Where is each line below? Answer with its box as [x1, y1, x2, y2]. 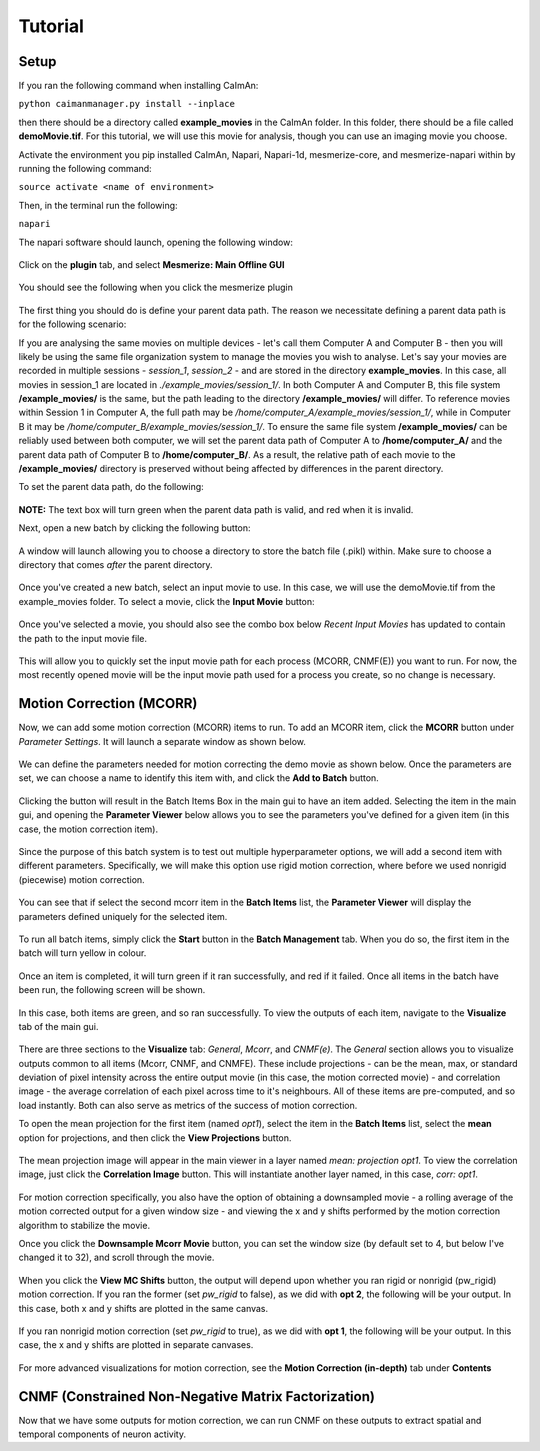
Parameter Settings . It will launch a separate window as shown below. [18, 735, 307, 747]
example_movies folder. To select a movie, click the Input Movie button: [18, 595, 315, 607]
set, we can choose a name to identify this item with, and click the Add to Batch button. [18, 772, 379, 784]
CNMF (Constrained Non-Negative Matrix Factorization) [18, 1388, 375, 1405]
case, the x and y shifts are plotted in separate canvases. [18, 1339, 254, 1351]
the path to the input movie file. [18, 632, 147, 644]
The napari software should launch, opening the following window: [18, 236, 294, 248]
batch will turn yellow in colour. [18, 947, 147, 959]
